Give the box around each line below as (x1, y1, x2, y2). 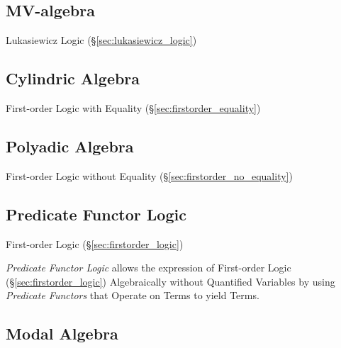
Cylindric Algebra (6, 67, 140, 89)
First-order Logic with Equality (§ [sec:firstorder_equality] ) (6, 101, 261, 115)
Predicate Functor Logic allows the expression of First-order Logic (6, 260, 291, 275)
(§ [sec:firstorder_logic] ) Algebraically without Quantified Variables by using (6, 274, 335, 288)
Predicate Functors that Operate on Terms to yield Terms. (6, 288, 259, 303)
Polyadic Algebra (6, 135, 134, 157)
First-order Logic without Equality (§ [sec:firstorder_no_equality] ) (6, 168, 293, 183)
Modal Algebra (6, 322, 118, 344)
